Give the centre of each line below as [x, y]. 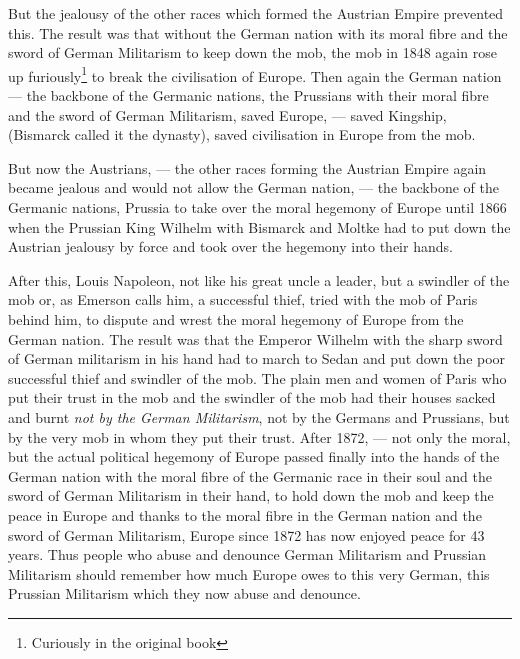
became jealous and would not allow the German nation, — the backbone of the [253, 187]
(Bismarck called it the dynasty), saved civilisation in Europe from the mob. [242, 134]
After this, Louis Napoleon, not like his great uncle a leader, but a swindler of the [259, 279]
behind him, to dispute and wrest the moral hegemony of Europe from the [236, 318]
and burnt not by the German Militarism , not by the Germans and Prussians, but [259, 416]
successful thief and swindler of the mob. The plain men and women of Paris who [257, 377]
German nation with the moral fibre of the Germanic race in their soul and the [250, 475]
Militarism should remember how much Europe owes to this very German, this [249, 573]
